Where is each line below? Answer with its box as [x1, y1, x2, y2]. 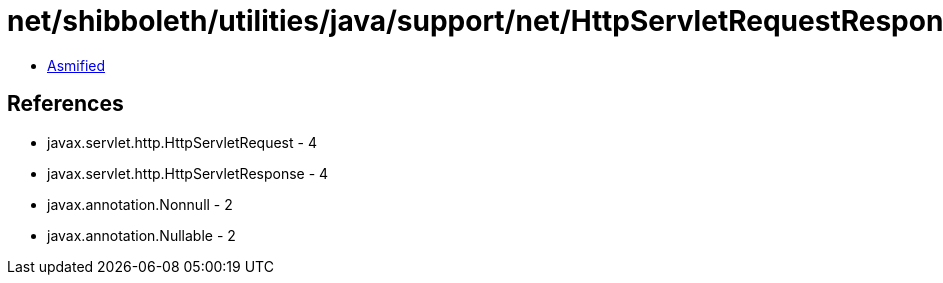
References [7, 91, 124, 117]
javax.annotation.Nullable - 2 [47, 226, 236, 244]
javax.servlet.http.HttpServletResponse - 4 [47, 164, 329, 182]
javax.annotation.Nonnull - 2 [47, 195, 233, 213]
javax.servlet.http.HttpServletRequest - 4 [47, 133, 317, 151]
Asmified [47, 56, 106, 74]
